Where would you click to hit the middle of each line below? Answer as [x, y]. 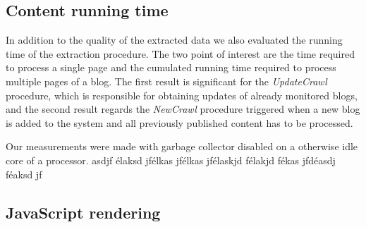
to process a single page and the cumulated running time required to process [171, 67]
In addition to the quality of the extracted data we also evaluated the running [174, 40]
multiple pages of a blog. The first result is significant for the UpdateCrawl [166, 81]
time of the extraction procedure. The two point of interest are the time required [180, 53]
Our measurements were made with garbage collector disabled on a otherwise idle [182, 146]
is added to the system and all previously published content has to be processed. [179, 122]
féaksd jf [24, 174]
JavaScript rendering [83, 212]
